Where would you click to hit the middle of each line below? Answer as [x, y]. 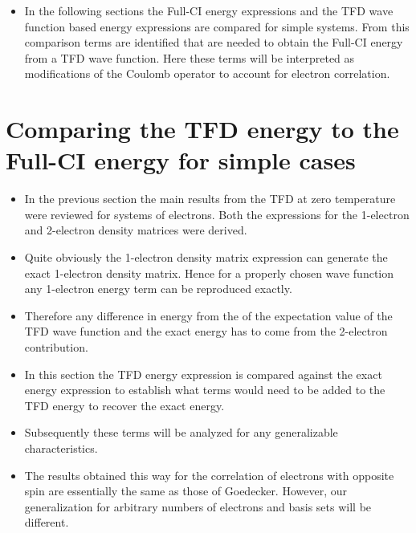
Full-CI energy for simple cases [181, 160]
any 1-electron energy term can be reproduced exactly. [158, 289]
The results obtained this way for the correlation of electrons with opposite [209, 475]
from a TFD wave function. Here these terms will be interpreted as [190, 57]
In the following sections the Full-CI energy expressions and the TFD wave [209, 10]
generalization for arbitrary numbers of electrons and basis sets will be [198, 506]
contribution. [56, 347]
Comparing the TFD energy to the [202, 129]
